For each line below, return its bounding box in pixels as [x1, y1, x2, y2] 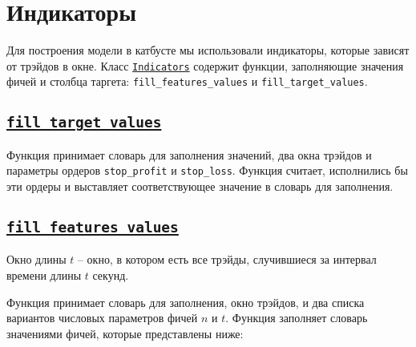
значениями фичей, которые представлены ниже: [6, 325, 244, 341]
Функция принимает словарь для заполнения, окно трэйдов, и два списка [6, 293, 365, 310]
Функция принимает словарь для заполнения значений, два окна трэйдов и [6, 146, 372, 163]
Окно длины [6, 251, 67, 268]
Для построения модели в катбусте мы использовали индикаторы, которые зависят [6, 42, 410, 59]
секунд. [92, 267, 129, 284]
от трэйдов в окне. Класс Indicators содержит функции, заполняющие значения [6, 57, 404, 74]
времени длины [6, 267, 82, 284]
